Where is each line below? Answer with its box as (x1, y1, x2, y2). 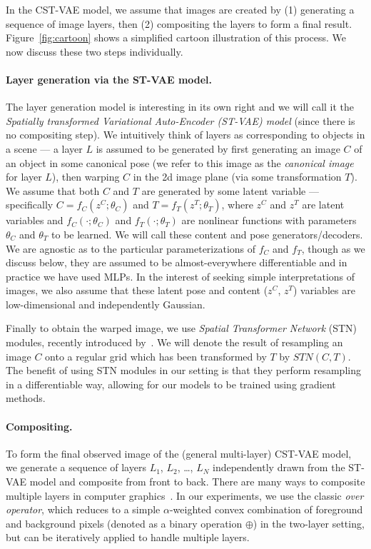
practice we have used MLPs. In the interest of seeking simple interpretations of (6, 268, 355, 283)
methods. (6, 391, 46, 406)
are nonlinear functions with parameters (181, 213, 357, 228)
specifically (6, 197, 54, 212)
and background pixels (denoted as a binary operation (6, 515, 243, 530)
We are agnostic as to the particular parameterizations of (6, 241, 256, 256)
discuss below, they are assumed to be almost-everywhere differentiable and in (6, 255, 347, 270)
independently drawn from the (213, 460, 345, 475)
